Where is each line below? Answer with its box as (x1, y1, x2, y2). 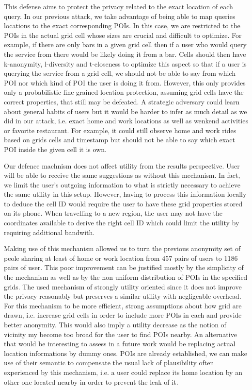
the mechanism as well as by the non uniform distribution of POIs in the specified (4, 272, 248, 282)
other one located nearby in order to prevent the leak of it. (4, 376, 178, 387)
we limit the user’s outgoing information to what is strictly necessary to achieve (4, 179, 240, 189)
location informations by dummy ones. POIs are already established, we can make (4, 348, 247, 358)
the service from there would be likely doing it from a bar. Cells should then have (4, 49, 246, 59)
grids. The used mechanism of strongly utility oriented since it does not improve (4, 281, 242, 291)
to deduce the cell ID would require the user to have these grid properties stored (4, 198, 243, 208)
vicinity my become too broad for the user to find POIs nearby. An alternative (4, 329, 237, 339)
